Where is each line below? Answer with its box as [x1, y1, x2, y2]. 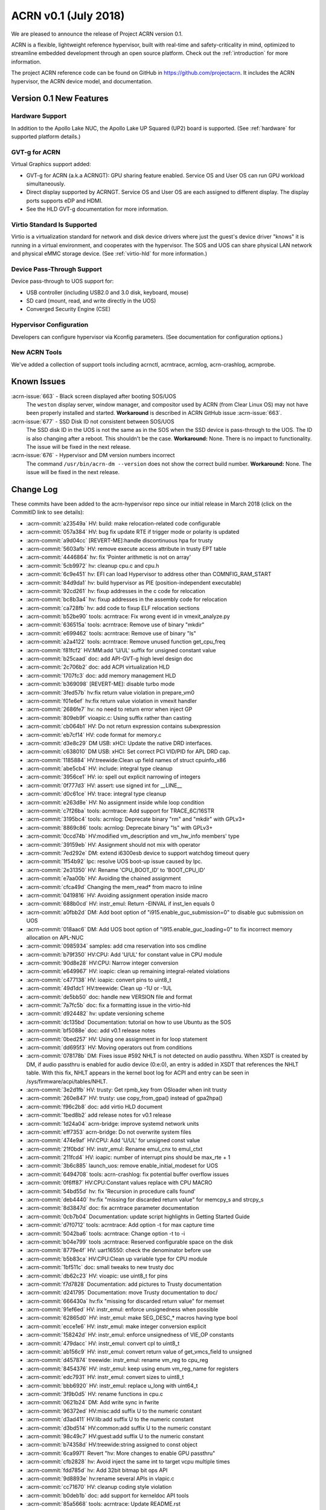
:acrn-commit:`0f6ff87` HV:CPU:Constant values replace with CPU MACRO [26, 1179, 213, 1186]
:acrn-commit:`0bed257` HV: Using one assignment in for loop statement [26, 1035, 208, 1043]
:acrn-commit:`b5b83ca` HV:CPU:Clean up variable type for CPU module [26, 1255, 208, 1262]
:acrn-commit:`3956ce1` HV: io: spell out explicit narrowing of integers [26, 773, 201, 780]
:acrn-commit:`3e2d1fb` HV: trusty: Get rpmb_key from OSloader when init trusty [26, 1086, 227, 1093]
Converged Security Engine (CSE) [26, 306, 111, 313]
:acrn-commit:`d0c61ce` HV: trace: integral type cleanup [26, 790, 167, 797]
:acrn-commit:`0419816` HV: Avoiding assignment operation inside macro [26, 892, 208, 899]
